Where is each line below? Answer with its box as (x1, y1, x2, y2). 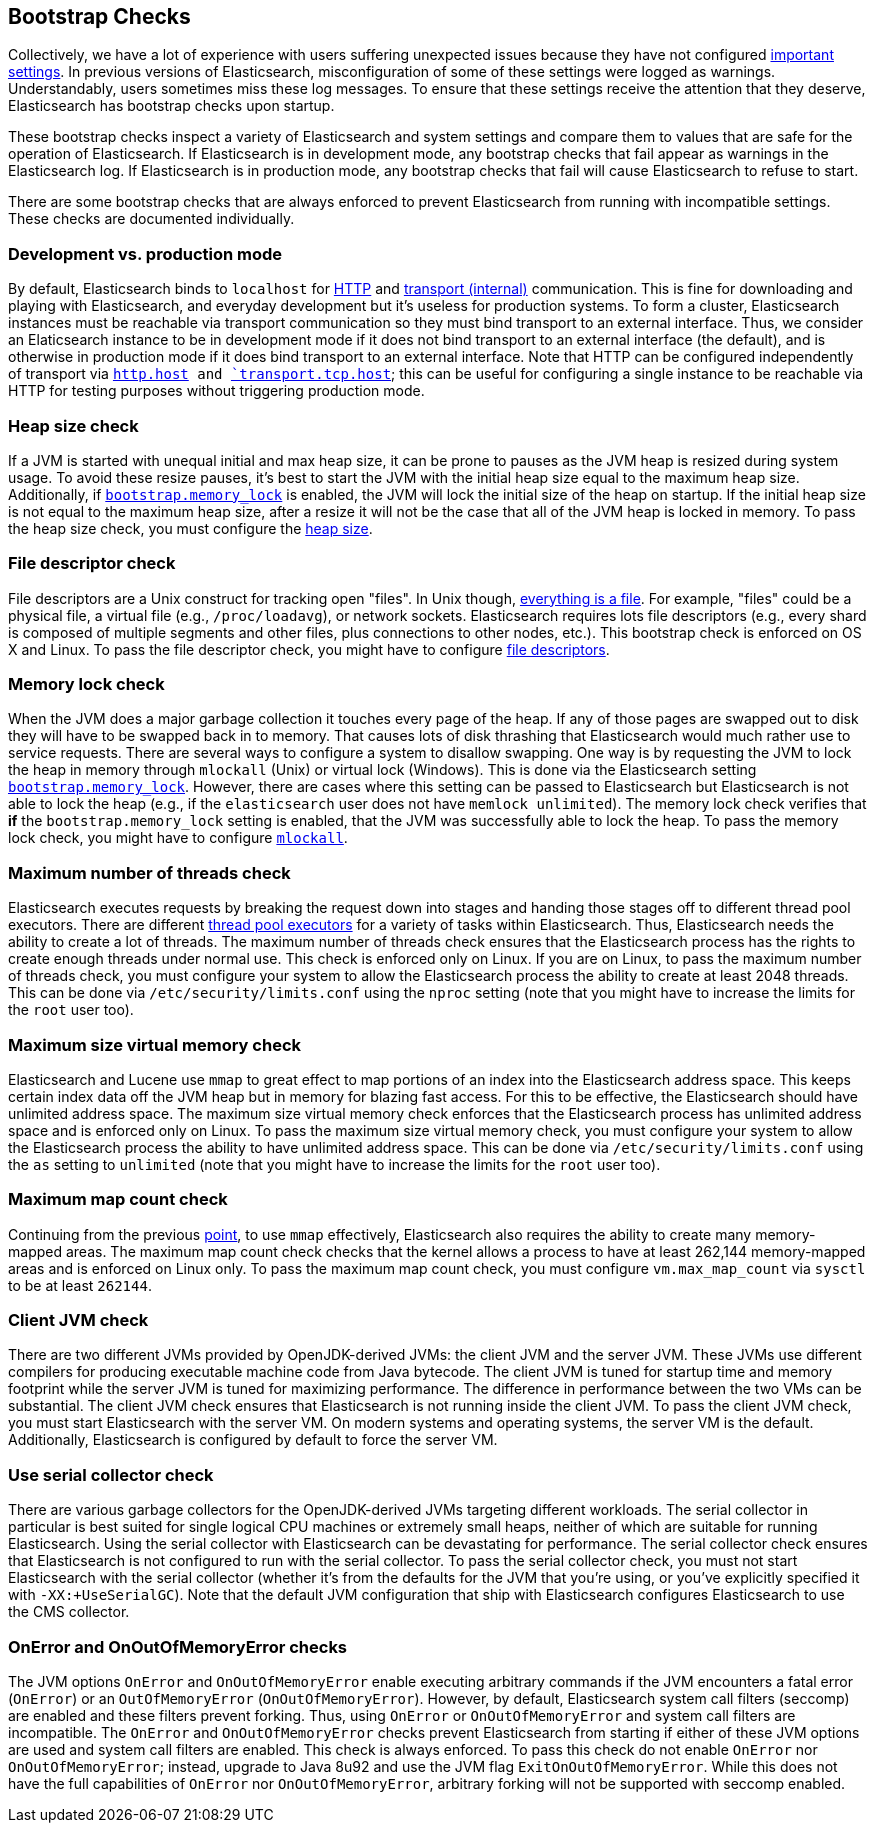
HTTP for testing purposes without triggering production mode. (8, 382, 425, 400)
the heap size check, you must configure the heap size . (8, 519, 373, 537)
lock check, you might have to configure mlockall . (8, 829, 348, 847)
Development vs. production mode (8, 243, 283, 264)
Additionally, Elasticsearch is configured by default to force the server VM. (8, 1431, 498, 1449)
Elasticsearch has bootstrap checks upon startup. (8, 97, 335, 115)
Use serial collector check (8, 1464, 214, 1485)
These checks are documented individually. (8, 210, 295, 228)
